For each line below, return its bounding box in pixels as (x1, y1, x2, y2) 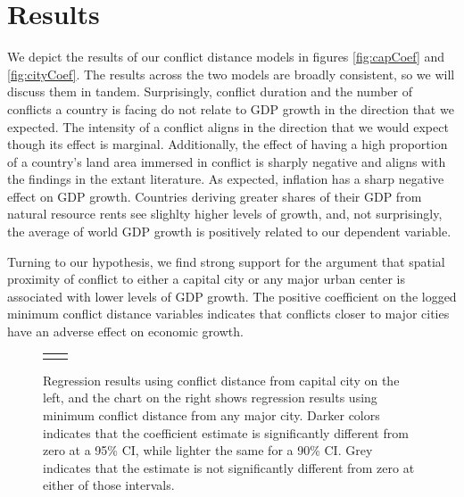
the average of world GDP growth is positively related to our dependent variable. (7, 222, 452, 241)
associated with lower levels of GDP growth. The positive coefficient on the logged (7, 286, 457, 305)
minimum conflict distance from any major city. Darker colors (43, 406, 380, 425)
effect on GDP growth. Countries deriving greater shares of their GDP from (7, 186, 422, 205)
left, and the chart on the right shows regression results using (43, 388, 377, 407)
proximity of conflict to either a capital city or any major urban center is (7, 269, 405, 288)
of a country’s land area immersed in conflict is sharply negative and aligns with (7, 152, 446, 170)
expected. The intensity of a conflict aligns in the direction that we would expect (7, 117, 449, 136)
